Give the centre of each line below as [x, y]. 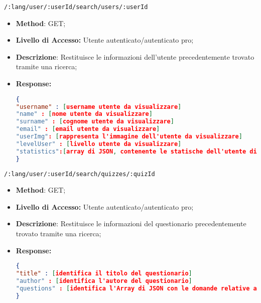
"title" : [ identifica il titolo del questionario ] [104, 273]
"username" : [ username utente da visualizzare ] [99, 107]
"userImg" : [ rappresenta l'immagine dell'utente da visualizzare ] [129, 136]
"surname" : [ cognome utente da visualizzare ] [95, 122]
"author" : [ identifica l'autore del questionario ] [104, 281]
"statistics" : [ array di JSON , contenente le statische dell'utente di [136, 151]
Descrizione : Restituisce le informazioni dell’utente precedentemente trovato [135, 56]
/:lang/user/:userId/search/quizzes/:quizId [80, 174]
